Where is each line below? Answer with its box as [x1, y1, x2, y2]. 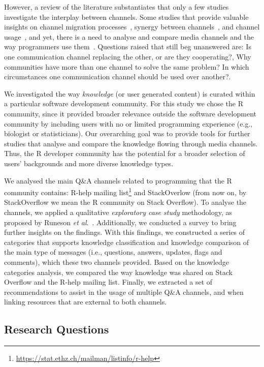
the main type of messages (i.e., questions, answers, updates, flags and [4, 247, 222, 257]
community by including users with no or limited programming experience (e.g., [4, 118, 253, 129]
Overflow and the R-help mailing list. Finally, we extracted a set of [4, 277, 213, 287]
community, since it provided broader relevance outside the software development [4, 108, 257, 118]
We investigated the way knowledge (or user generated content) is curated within [4, 88, 255, 99]
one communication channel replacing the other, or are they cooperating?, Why [4, 51, 251, 62]
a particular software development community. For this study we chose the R [4, 98, 243, 109]
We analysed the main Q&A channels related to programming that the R [4, 175, 232, 186]
